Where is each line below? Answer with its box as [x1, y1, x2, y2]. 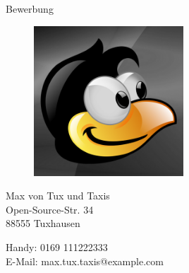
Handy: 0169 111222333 [6, 239, 108, 254]
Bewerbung [6, 1, 54, 16]
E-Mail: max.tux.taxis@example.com [6, 253, 164, 268]
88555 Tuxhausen [6, 216, 80, 231]
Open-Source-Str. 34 [6, 202, 94, 216]
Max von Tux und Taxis [6, 188, 110, 203]
